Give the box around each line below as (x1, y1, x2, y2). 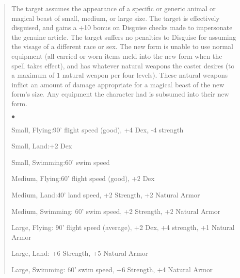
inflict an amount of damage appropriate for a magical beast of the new (11, 79, 224, 89)
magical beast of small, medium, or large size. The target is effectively (11, 13, 220, 23)
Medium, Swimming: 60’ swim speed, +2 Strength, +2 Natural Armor (11, 206, 221, 216)
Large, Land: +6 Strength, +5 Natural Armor (11, 248, 148, 258)
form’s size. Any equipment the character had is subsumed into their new (11, 89, 229, 99)
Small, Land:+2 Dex (11, 141, 72, 151)
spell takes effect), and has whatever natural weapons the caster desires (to (11, 60, 235, 70)
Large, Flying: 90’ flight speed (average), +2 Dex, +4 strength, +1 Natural (11, 222, 235, 232)
